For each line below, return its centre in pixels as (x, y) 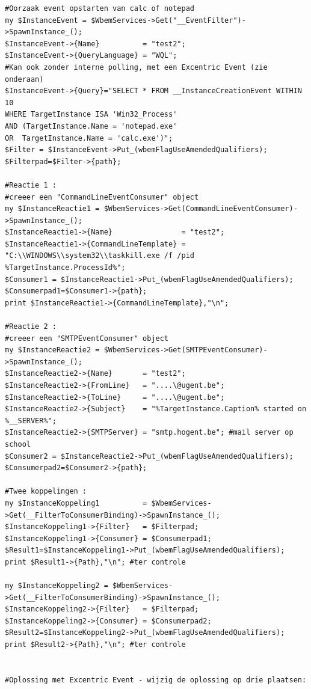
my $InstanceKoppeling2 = (57, 586)
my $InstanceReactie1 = (52, 209)
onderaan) (24, 79)
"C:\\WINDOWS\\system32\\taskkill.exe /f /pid (100, 256)
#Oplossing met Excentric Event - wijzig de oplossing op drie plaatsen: (156, 680)
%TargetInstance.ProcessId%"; (65, 268)
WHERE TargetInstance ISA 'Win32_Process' (91, 115)
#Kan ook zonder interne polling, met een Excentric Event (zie (136, 67)
